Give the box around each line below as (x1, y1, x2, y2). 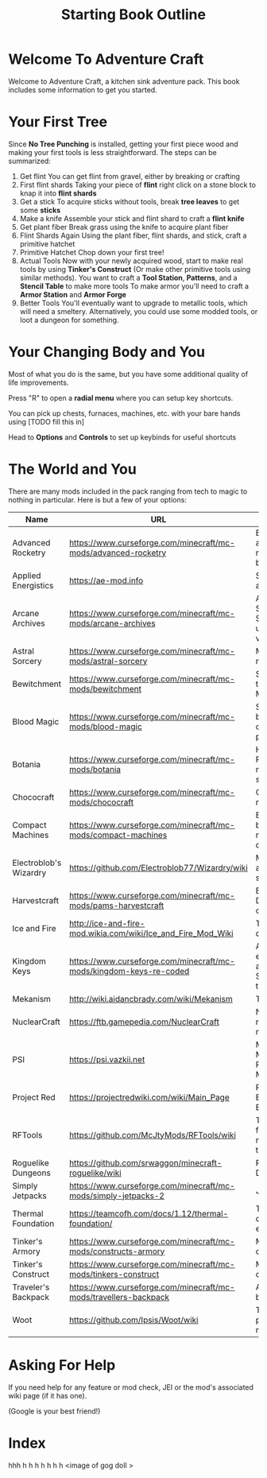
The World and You (8, 460, 137, 478)
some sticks (19, 205, 61, 215)
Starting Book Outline (60, 6, 207, 24)
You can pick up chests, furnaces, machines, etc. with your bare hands (8, 408, 241, 418)
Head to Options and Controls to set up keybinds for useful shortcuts (8, 432, 237, 442)
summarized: (8, 156, 52, 165)
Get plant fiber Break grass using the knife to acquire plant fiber (19, 222, 229, 231)
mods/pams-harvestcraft (68, 900, 164, 911)
